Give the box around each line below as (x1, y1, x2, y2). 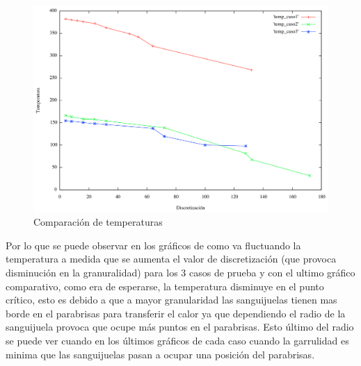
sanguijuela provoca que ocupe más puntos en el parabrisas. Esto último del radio (6, 319, 354, 334)
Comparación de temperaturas (33, 215, 163, 229)
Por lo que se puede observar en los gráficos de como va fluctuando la (6, 238, 301, 252)
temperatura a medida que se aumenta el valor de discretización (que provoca (6, 251, 337, 266)
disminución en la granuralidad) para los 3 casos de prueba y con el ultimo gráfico (6, 265, 355, 280)
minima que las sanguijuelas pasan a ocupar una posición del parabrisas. (6, 347, 315, 361)
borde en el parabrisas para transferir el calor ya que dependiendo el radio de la (6, 306, 346, 320)
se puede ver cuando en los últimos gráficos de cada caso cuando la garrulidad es (6, 333, 349, 348)
